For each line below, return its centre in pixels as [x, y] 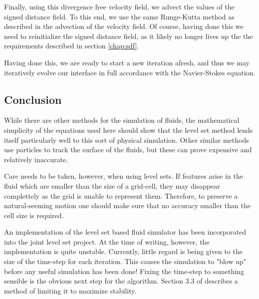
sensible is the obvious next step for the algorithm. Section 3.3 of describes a [121, 281]
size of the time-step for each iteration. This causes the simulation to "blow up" [125, 261]
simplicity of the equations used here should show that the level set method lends [129, 130]
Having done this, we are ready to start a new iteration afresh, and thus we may [127, 62]
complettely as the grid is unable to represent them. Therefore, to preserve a [121, 195]
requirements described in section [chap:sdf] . [72, 46]
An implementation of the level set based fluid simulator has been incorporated [125, 232]
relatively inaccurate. [36, 159]
